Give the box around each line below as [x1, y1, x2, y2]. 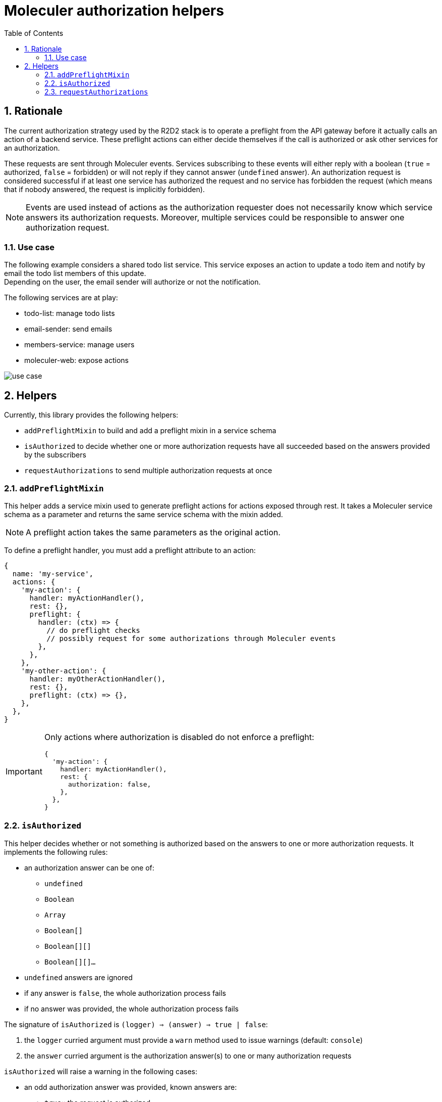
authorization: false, [68, 780, 151, 788]
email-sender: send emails [24, 325, 113, 334]
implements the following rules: [4, 847, 108, 856]
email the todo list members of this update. [4, 269, 146, 278]
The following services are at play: [4, 293, 118, 302]
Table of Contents [4, 28, 64, 37]
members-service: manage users [24, 340, 135, 349]
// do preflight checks [46, 626, 140, 634]
